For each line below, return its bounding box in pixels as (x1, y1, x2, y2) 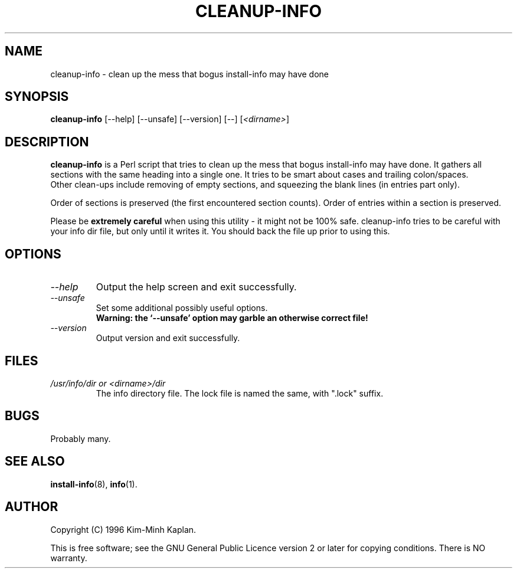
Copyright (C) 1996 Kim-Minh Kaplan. (50, 524, 197, 535)
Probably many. (50, 433, 111, 444)
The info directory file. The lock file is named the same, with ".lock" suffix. (96, 388, 384, 398)
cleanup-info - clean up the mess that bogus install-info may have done (50, 68, 329, 79)
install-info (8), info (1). (50, 479, 138, 489)
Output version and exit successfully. (96, 333, 240, 343)
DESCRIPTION (5, 134, 89, 149)
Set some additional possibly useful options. (96, 303, 268, 313)
